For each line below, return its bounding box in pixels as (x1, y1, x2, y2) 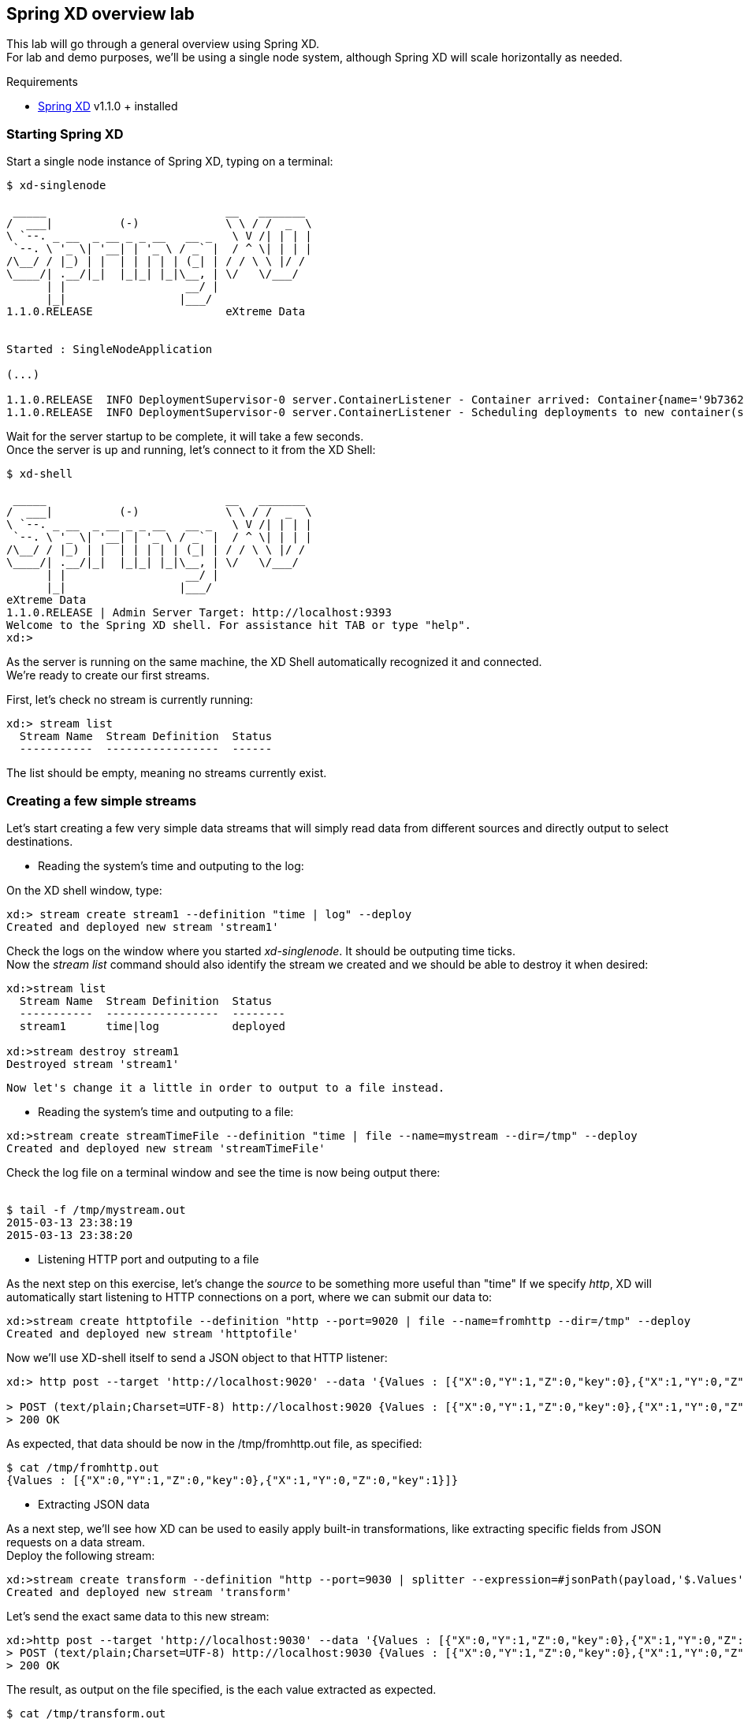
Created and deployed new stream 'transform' (6, 1585, 292, 1598)
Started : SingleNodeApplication (6, 343, 213, 356)
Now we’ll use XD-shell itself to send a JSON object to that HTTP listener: (6, 1350, 388, 1364)
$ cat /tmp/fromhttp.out (6, 1460, 159, 1474)
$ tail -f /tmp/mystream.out (6, 1203, 186, 1216)
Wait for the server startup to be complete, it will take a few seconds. (6, 430, 364, 444)
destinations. (6, 834, 73, 848)
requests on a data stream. (6, 1535, 146, 1549)
